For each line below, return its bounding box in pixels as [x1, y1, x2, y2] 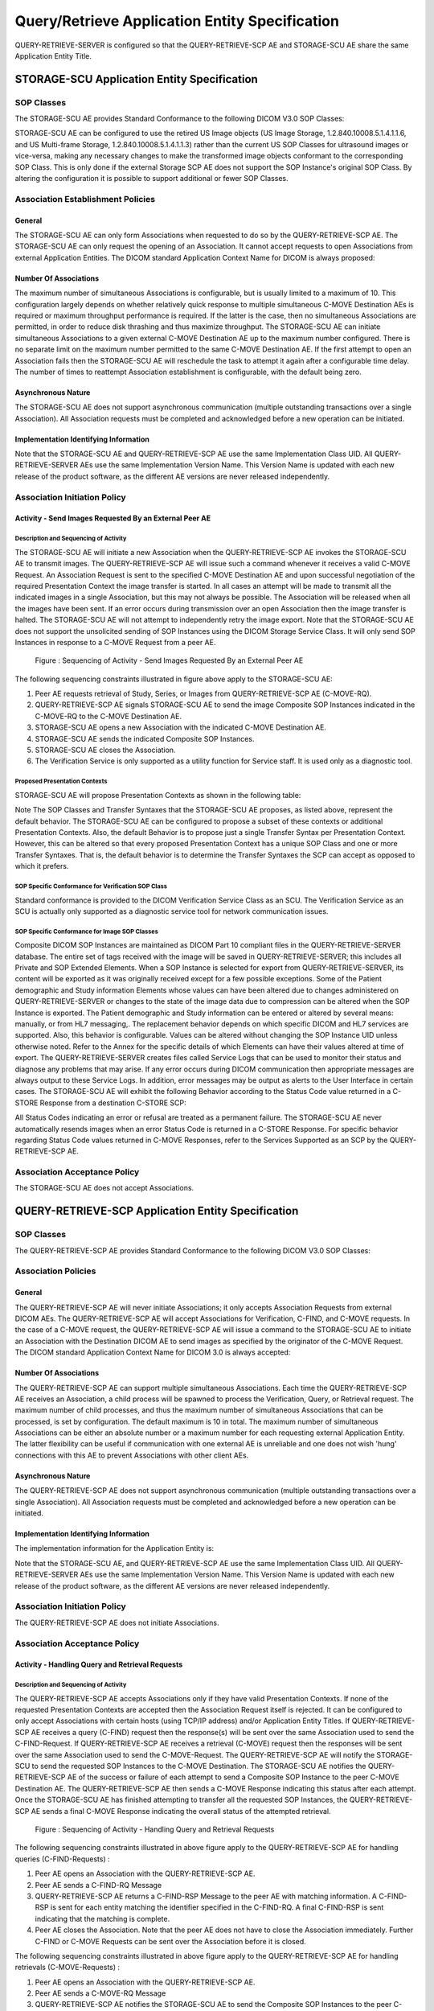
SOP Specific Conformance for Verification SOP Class [14, 882, 168, 890]
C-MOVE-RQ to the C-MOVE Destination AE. [35, 711, 182, 721]
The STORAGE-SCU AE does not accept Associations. [14, 1183, 194, 1193]
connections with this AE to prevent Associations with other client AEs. [14, 1450, 249, 1460]
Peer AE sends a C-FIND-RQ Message [35, 1880, 162, 1890]
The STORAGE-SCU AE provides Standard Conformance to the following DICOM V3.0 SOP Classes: [14, 113, 345, 124]
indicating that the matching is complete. [35, 1914, 170, 1923]
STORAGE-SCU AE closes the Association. [35, 745, 176, 755]
